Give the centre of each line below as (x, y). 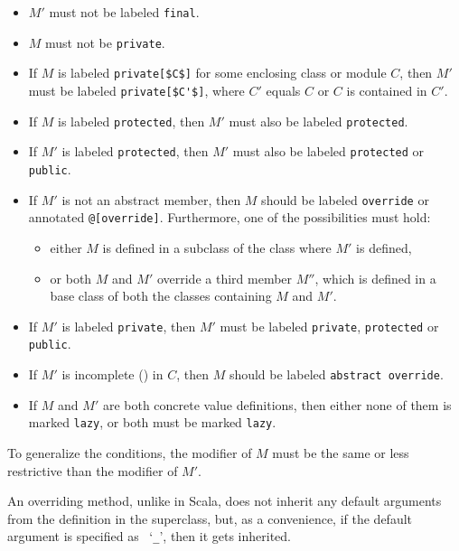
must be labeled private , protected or (329, 326)
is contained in (387, 90)
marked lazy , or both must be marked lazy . (152, 422)
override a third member (225, 278)
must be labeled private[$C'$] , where (136, 90)
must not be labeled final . (124, 12)
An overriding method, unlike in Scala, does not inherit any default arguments (225, 501)
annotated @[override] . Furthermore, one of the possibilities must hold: (229, 217)
